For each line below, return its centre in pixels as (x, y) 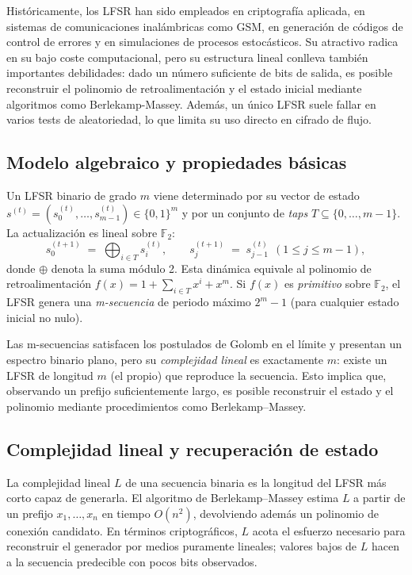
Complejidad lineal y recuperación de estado (193, 448)
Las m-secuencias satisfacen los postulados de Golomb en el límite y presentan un (204, 344)
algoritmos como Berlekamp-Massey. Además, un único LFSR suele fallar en (191, 103)
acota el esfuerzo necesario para (329, 530)
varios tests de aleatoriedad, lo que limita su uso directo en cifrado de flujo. (189, 119)
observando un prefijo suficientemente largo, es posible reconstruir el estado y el (200, 391)
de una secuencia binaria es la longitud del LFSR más (256, 482)
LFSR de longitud (50, 375)
